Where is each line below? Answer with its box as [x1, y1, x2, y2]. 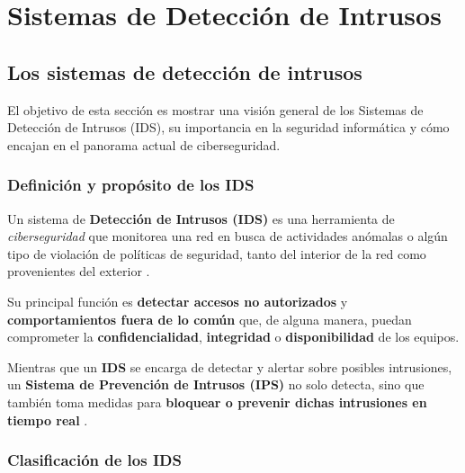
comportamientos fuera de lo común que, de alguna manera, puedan [7, 309, 412, 328]
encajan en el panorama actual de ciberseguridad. [7, 135, 281, 154]
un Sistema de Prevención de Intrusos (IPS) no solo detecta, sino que [7, 375, 425, 394]
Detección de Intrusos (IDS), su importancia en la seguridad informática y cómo [7, 118, 450, 137]
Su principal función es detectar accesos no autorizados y [7, 291, 348, 310]
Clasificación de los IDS [7, 449, 182, 471]
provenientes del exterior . [7, 262, 150, 281]
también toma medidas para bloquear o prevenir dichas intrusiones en [7, 392, 427, 411]
